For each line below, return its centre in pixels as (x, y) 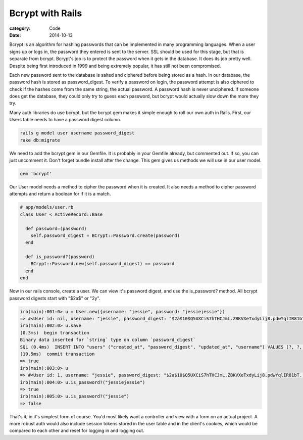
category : (20, 28)
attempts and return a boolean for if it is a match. (60, 194)
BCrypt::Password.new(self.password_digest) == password (103, 264)
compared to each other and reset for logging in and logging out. (77, 431)
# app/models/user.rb (47, 207)
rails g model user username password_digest (77, 133)
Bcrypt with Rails (46, 13)
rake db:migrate (40, 140)
